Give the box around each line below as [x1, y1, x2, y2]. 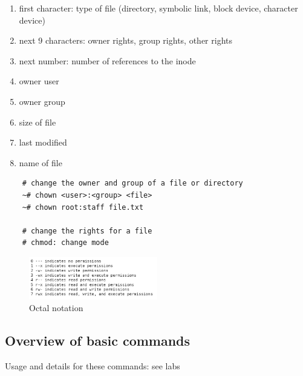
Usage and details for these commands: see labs [5, 359, 180, 372]
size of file [19, 115, 56, 128]
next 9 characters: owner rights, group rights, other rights [19, 34, 232, 47]
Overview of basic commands [5, 331, 191, 350]
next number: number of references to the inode [19, 54, 196, 67]
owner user [19, 75, 59, 87]
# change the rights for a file [22, 226, 152, 235]
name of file [19, 156, 62, 169]
